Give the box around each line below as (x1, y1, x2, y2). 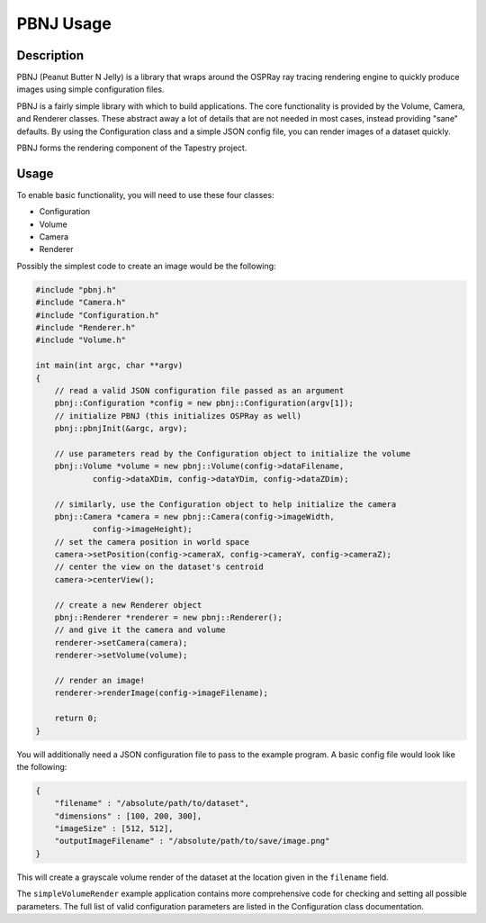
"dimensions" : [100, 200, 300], (54, 810, 202, 821)
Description (16, 48, 85, 63)
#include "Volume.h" (35, 335, 126, 346)
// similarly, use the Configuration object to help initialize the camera (54, 499, 397, 509)
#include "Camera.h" (35, 297, 126, 308)
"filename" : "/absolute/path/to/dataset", (54, 798, 249, 809)
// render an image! (54, 675, 146, 685)
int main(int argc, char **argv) (35, 360, 184, 371)
